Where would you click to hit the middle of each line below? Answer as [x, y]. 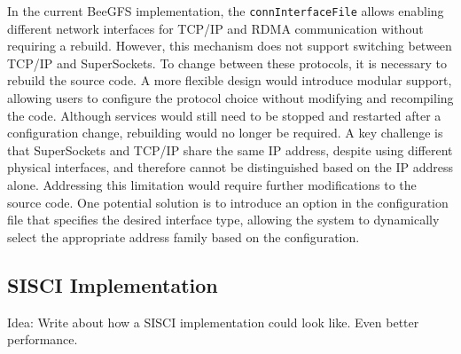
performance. [43, 339]
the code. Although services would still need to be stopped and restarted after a [224, 115]
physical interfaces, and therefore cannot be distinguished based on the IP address [230, 167]
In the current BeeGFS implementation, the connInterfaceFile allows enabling [226, 11]
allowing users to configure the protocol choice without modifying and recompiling [230, 98]
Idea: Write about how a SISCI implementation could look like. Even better [213, 322]
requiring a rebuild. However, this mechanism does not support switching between [230, 46]
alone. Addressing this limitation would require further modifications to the [212, 185]
